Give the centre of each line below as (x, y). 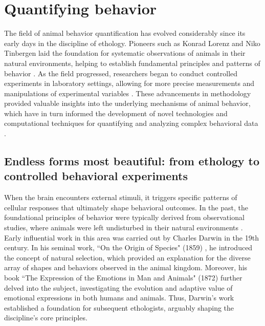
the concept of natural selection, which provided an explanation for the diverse (127, 257)
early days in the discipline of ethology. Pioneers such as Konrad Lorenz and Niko (132, 43)
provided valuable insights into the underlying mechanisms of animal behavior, (127, 103)
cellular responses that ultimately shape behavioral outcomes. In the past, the (126, 207)
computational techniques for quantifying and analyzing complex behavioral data (131, 123)
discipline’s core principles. (46, 318)
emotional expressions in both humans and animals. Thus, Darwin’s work (119, 298)
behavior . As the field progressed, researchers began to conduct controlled (121, 73)
